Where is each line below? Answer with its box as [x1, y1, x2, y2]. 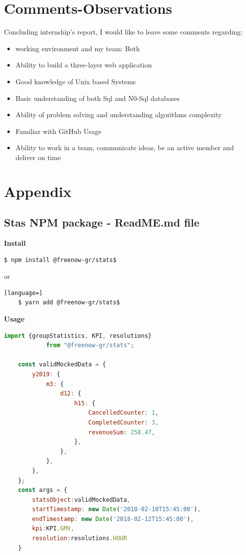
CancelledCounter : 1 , [88, 409, 159, 417]
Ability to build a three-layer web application [15, 60, 152, 70]
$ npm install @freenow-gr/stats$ [4, 256, 117, 263]
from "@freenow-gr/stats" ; [46, 342, 134, 349]
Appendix [4, 181, 72, 201]
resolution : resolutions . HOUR [32, 535, 127, 542]
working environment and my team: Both [15, 43, 140, 53]
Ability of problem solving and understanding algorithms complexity [15, 109, 222, 120]
